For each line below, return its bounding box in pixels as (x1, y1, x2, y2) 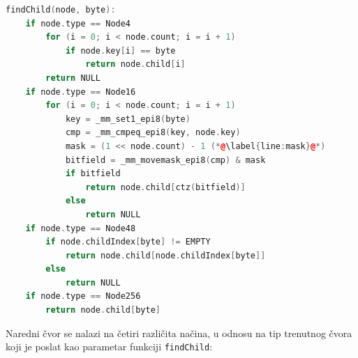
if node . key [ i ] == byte (65, 45, 176, 56)
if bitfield (65, 169, 121, 179)
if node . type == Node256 (25, 291, 141, 302)
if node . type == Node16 (25, 86, 136, 97)
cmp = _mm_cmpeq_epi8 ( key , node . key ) (65, 127, 241, 138)
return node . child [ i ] (85, 59, 186, 70)
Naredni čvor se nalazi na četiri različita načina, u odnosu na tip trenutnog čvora (6, 325, 352, 340)
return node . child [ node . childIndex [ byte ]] (65, 250, 266, 260)
